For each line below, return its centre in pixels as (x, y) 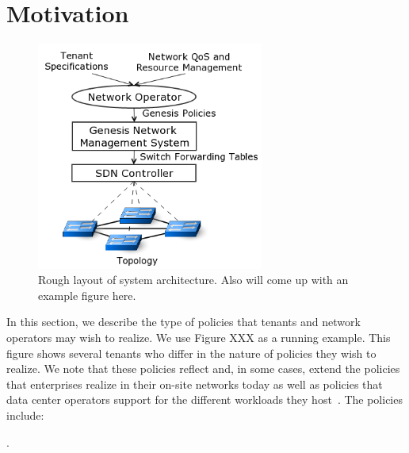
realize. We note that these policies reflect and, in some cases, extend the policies (203, 369)
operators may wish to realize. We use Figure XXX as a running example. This (199, 337)
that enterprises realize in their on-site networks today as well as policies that (195, 384)
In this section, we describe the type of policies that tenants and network (183, 322)
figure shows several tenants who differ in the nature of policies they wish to (191, 353)
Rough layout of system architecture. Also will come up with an (193, 280)
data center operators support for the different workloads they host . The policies (204, 399)
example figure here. (87, 295)
